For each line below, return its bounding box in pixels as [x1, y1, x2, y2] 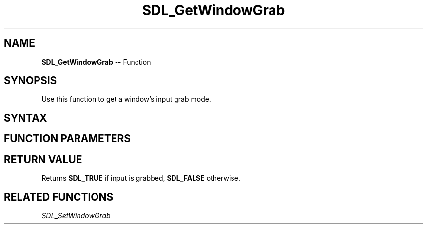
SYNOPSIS [4, 75, 57, 87]
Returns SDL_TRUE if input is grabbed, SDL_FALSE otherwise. [41, 174, 240, 183]
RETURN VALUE [4, 153, 82, 166]
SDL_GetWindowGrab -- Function [41, 57, 151, 66]
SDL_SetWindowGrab [41, 211, 111, 220]
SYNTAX [4, 112, 47, 124]
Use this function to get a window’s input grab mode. [41, 95, 211, 104]
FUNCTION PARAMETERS [4, 133, 131, 145]
